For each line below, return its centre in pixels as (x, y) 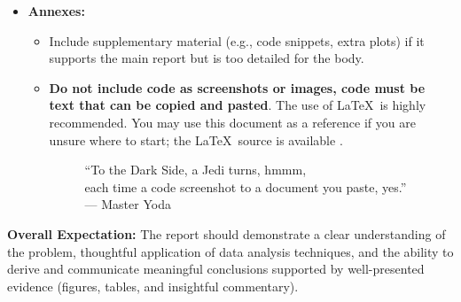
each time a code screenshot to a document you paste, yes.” (246, 186)
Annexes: (56, 11)
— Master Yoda (128, 204)
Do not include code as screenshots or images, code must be (237, 87)
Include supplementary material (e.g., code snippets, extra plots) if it (237, 40)
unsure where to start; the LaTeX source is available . (196, 139)
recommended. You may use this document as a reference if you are (232, 122)
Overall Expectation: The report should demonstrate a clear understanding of (227, 233)
